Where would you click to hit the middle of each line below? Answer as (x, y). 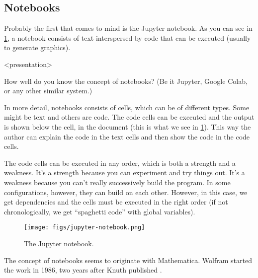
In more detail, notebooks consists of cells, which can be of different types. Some (127, 107)
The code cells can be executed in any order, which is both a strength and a (120, 163)
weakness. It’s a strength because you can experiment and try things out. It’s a (125, 173)
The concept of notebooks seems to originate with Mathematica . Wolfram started (128, 260)
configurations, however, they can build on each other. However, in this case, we (126, 192)
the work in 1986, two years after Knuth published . (83, 270)
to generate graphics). (37, 47)
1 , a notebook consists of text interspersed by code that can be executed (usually (128, 37)
